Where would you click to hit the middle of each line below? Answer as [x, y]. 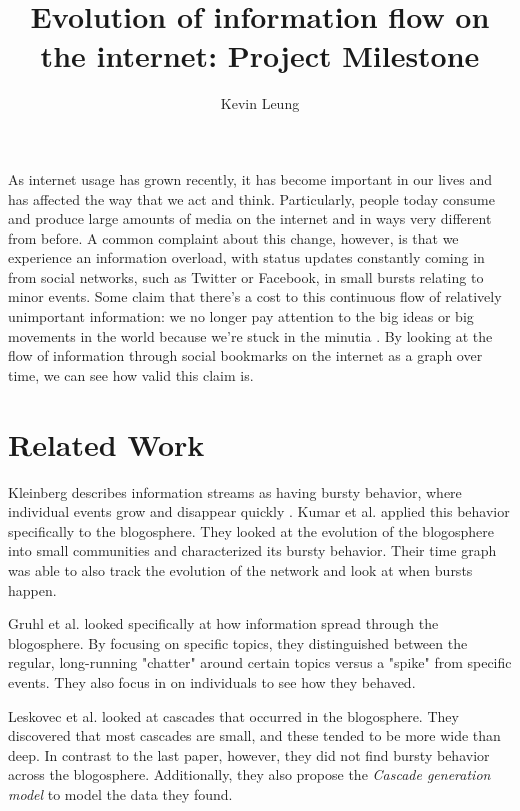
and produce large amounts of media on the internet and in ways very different [250, 218]
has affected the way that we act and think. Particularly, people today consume [251, 198]
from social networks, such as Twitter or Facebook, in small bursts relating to [246, 276]
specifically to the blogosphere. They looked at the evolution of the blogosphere [251, 530]
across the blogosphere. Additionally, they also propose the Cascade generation [249, 774]
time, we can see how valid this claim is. [131, 374]
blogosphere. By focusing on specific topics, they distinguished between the [238, 642]
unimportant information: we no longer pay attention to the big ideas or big [241, 316]
